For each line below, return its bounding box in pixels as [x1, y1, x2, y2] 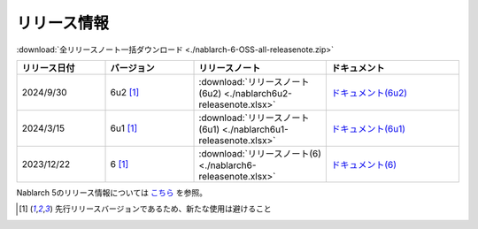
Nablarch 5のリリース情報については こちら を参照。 [16, 187, 208, 198]
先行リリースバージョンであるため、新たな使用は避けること [54, 203, 272, 214]
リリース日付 [21, 62, 75, 74]
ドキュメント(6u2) [331, 87, 407, 99]
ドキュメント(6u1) [331, 122, 406, 134]
